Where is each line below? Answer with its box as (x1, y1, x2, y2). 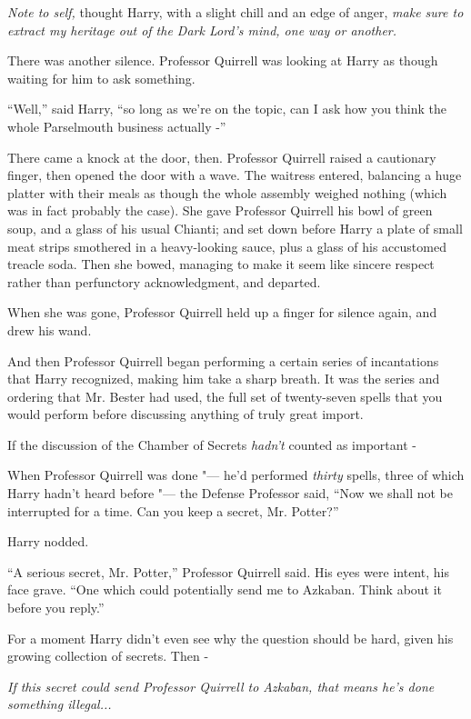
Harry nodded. (7, 532, 89, 551)
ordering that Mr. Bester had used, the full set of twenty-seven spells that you (7, 386, 443, 405)
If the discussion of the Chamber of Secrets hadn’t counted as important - (7, 434, 416, 454)
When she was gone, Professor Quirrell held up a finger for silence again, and (7, 303, 437, 322)
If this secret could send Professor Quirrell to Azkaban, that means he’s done (7, 676, 435, 695)
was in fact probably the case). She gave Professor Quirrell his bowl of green (7, 201, 433, 220)
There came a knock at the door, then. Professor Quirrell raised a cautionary (7, 147, 436, 166)
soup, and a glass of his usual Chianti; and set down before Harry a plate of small (7, 218, 463, 237)
